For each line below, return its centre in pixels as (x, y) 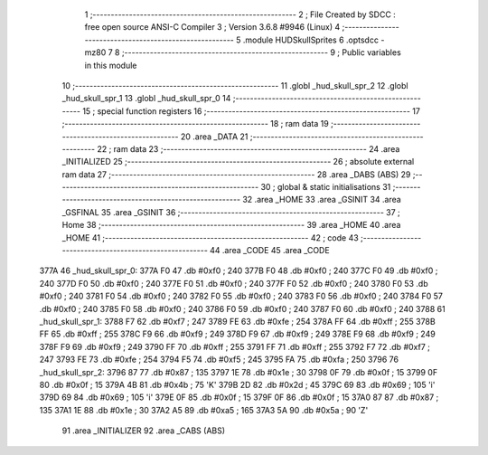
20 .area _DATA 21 (215, 137)
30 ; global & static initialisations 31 (326, 187)
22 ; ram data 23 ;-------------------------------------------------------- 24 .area (248, 148)
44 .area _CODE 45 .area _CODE (269, 251)
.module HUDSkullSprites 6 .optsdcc (311, 40)
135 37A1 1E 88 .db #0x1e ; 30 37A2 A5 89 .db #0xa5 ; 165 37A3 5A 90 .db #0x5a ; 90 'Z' (204, 410)
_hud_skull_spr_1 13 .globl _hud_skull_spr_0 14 (146, 99)
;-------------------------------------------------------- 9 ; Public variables (261, 52)
